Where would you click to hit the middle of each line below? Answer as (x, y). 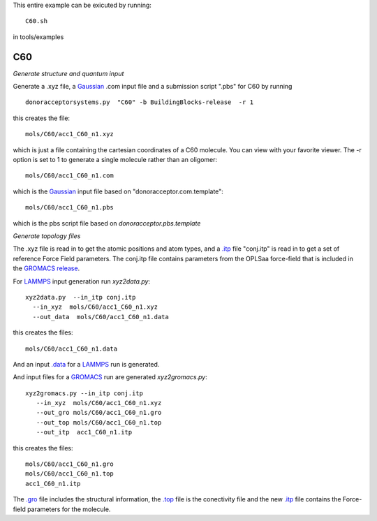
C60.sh (37, 21)
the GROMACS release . (46, 268)
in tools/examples (38, 37)
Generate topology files (47, 236)
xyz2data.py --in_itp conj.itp (81, 297)
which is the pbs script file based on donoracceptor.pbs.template (107, 223)
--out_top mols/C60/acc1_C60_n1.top (99, 422)
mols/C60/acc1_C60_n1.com (70, 176)
